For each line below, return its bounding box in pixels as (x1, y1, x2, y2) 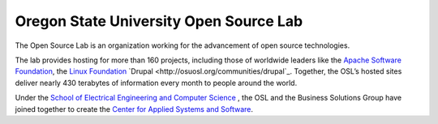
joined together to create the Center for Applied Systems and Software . (15, 104, 254, 113)
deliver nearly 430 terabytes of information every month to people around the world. (15, 78, 298, 88)
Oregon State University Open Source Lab (15, 12, 303, 30)
